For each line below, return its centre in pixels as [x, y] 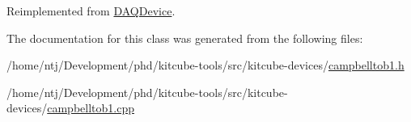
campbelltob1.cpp [91, 108]
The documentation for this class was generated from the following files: [185, 38]
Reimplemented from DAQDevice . [91, 11]
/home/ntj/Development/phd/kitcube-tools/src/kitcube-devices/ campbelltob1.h [205, 65]
